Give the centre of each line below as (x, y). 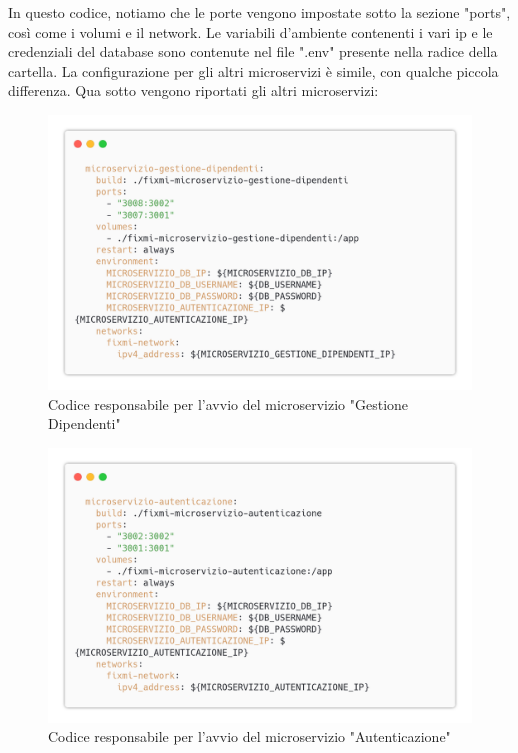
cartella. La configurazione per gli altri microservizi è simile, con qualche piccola (253, 70)
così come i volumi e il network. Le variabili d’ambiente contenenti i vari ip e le (250, 31)
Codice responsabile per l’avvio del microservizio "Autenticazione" (249, 736)
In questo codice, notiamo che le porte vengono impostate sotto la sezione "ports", (259, 12)
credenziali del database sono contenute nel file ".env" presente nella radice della (253, 51)
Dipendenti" (84, 423)
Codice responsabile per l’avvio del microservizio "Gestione (228, 403)
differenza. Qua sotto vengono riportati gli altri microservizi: (193, 90)
